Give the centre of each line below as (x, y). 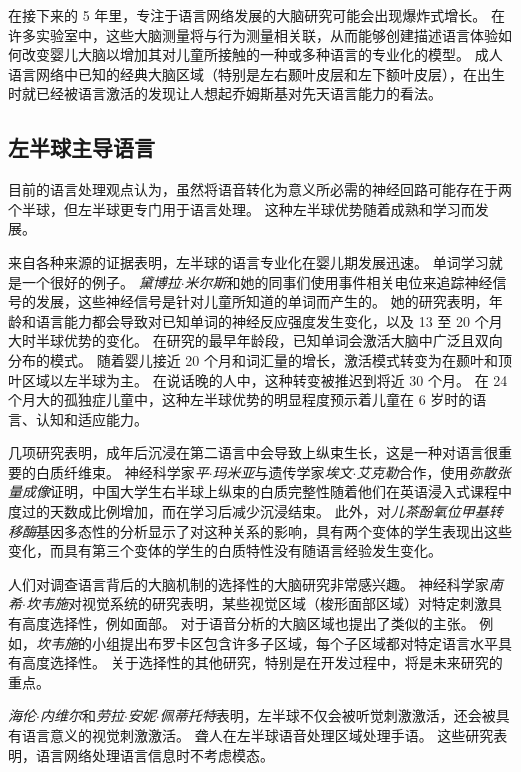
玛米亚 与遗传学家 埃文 (282, 471)
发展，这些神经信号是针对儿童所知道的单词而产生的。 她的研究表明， (262, 301)
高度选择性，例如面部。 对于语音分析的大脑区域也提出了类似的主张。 (248, 623)
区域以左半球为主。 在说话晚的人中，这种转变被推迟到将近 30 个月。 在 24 (264, 379)
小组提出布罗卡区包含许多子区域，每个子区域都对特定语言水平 (294, 642)
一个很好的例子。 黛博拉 (101, 281)
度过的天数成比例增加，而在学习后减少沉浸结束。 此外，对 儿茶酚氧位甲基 (248, 511)
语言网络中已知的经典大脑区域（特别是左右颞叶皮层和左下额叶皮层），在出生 (256, 73)
